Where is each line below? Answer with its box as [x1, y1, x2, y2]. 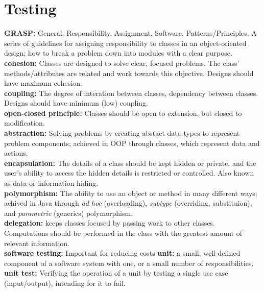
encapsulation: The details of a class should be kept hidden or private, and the [4, 157, 256, 168]
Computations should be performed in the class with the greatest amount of [4, 228, 243, 238]
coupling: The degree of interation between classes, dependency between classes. [4, 87, 258, 98]
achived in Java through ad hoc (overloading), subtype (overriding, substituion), [4, 198, 252, 208]
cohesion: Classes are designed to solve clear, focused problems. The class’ [4, 57, 239, 68]
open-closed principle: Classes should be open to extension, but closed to [4, 107, 242, 118]
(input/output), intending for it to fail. [4, 277, 126, 288]
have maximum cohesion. [4, 78, 82, 88]
